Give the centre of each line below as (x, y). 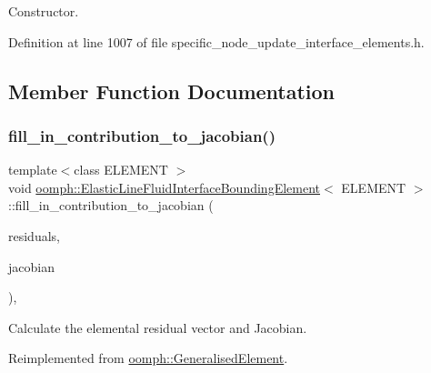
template (33, 170)
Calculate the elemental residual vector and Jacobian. (158, 327)
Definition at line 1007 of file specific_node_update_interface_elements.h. (216, 41)
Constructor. (44, 11)
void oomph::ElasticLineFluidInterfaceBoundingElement (164, 187)
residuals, (34, 235)
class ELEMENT (121, 170)
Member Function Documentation (172, 91)
